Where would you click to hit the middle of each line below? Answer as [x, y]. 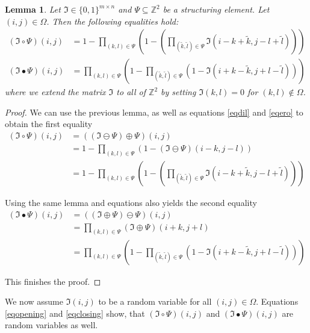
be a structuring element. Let [216, 9]
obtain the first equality [49, 124]
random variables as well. [51, 325]
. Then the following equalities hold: [113, 21]
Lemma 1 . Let [33, 9]
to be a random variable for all [155, 301]
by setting [178, 92]
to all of [131, 92]
